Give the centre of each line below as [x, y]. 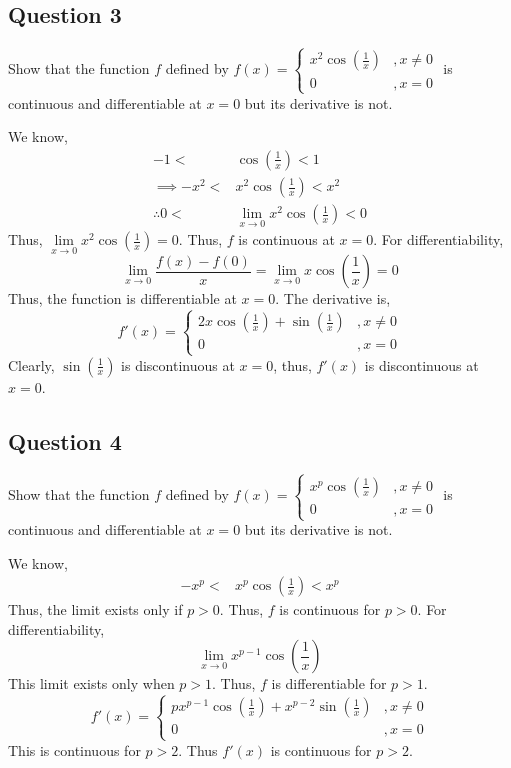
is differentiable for [329, 683]
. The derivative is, [333, 298]
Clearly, [31, 364]
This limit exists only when [91, 683]
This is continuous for [74, 749]
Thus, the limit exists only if [95, 609]
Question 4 [65, 440]
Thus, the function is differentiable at [122, 298]
